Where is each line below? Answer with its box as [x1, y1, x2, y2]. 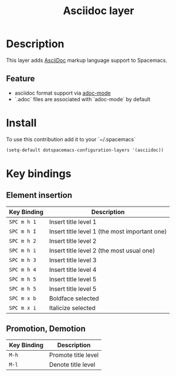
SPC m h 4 [9, 266, 36, 273]
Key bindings [6, 167, 72, 180]
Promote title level [49, 351, 99, 360]
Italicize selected [49, 304, 96, 312]
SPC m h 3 [9, 257, 36, 263]
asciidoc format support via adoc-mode [14, 89, 111, 97]
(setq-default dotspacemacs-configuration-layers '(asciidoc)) [6, 147, 164, 153]
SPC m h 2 [9, 237, 36, 244]
